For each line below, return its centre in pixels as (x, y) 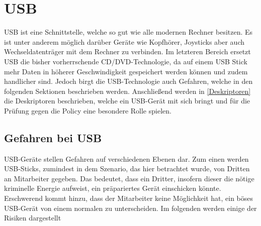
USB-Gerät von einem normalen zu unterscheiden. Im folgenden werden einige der (130, 208)
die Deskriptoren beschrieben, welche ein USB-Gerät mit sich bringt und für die (127, 101)
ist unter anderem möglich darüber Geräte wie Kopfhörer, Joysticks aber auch (124, 41)
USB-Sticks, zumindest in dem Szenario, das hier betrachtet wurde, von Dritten (127, 168)
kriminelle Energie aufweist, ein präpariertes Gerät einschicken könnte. (113, 188)
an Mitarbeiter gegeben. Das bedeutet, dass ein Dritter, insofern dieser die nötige (129, 178)
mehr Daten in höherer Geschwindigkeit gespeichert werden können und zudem (126, 71)
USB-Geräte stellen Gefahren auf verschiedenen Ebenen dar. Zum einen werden (126, 158)
